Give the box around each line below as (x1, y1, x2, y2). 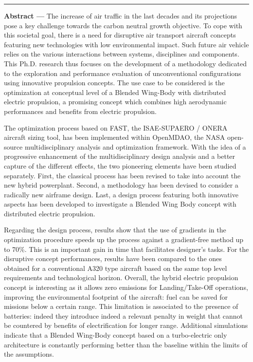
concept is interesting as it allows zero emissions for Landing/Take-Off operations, (4, 282, 248, 292)
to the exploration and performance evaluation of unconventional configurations (4, 68, 241, 78)
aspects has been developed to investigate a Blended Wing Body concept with (4, 199, 236, 209)
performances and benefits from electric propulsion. (4, 106, 157, 116)
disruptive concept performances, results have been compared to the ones (4, 253, 222, 264)
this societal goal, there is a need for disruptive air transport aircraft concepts (4, 30, 236, 40)
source (4, 141, 23, 152)
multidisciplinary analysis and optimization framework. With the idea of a (24, 141, 246, 152)
